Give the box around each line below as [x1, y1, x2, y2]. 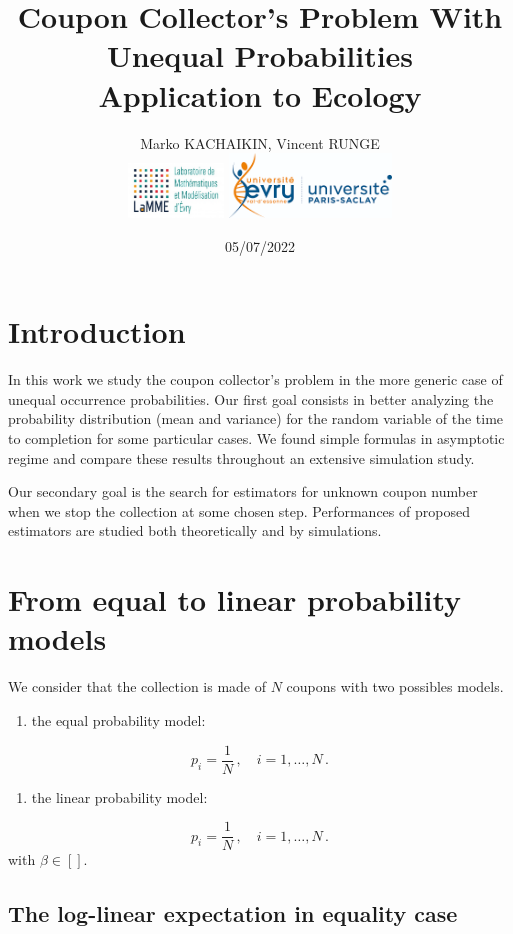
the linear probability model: [31, 786, 208, 807]
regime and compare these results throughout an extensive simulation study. [8, 447, 475, 468]
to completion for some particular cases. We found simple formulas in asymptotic [8, 428, 505, 449]
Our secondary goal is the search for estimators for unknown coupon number [8, 481, 478, 502]
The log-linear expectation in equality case [8, 898, 458, 929]
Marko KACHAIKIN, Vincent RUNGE [140, 132, 380, 153]
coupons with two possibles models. [286, 676, 504, 697]
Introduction [8, 311, 186, 352]
